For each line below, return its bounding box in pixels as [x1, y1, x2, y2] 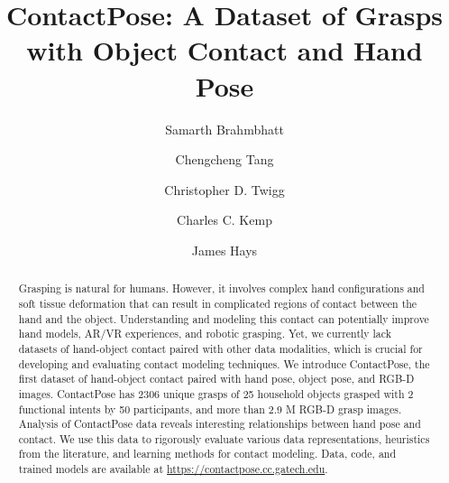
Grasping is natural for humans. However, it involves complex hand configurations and [18, 281, 425, 296]
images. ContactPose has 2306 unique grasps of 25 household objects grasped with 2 [18, 385, 414, 401]
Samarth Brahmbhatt [165, 119, 284, 138]
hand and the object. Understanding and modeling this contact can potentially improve [18, 311, 429, 326]
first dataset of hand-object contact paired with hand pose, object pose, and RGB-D [18, 371, 415, 386]
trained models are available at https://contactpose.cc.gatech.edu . [18, 461, 328, 477]
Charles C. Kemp [177, 210, 272, 229]
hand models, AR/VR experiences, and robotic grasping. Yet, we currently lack [18, 326, 392, 341]
